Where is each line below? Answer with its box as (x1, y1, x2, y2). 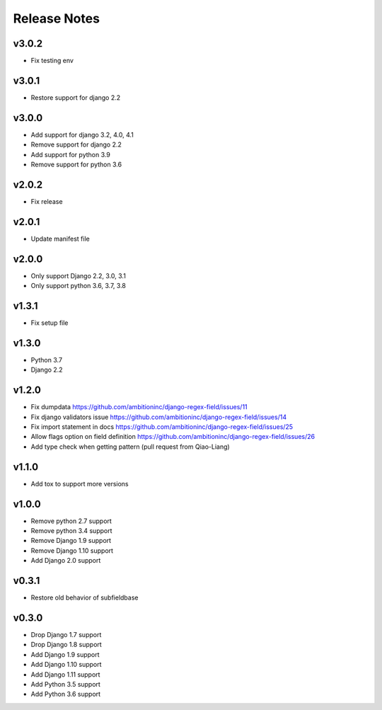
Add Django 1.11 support (30, 670, 100, 679)
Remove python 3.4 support (30, 527, 112, 535)
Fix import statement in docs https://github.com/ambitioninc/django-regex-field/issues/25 (30, 423, 294, 431)
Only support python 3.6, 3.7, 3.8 (30, 282, 127, 290)
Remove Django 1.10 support (30, 546, 113, 555)
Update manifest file (30, 234, 90, 243)
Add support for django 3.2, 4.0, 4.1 (30, 130, 134, 139)
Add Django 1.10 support (30, 660, 102, 669)
